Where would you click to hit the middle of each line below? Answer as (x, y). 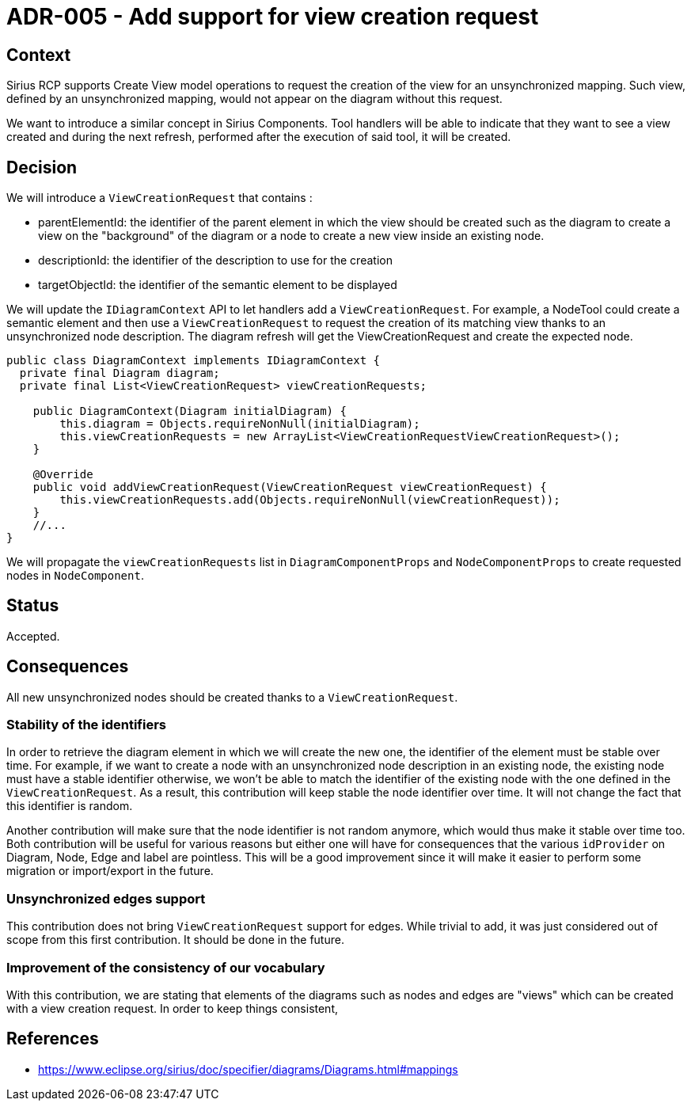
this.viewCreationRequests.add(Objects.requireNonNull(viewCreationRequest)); (310, 500)
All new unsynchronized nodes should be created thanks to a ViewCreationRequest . (232, 697)
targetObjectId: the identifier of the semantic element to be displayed (218, 285)
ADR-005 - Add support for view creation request (273, 17)
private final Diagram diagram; (120, 373)
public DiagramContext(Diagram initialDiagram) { (190, 411)
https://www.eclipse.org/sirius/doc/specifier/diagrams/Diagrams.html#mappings (248, 1069)
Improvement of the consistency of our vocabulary (166, 967)
